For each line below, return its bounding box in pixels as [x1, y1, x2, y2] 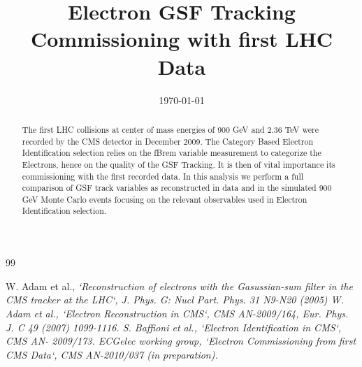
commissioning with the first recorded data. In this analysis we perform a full [22, 170, 303, 182]
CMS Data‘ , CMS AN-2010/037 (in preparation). [6, 347, 218, 361]
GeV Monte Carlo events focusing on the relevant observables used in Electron [22, 193, 307, 205]
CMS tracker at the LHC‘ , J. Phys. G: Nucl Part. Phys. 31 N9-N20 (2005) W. [6, 292, 344, 307]
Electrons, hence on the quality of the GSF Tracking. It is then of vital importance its [22, 158, 335, 170]
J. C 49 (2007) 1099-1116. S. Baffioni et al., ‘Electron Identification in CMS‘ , [6, 319, 342, 334]
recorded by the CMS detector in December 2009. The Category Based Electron [22, 135, 314, 147]
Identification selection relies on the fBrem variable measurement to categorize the [22, 147, 321, 159]
